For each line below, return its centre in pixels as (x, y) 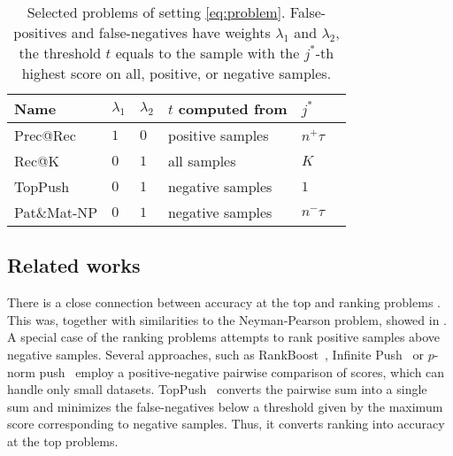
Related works (74, 265)
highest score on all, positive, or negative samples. (177, 73)
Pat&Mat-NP (56, 212)
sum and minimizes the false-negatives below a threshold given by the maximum (225, 406)
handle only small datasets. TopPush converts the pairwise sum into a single (217, 389)
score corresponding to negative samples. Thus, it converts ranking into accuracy (226, 424)
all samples (202, 161)
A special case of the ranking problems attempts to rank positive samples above (224, 337)
